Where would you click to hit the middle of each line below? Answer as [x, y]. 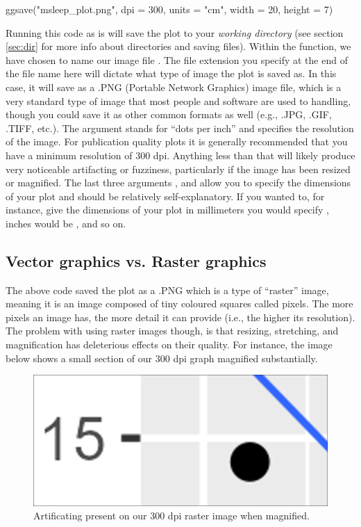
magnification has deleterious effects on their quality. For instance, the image [169, 344]
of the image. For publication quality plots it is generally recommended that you [177, 141]
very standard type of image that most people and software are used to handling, [178, 100]
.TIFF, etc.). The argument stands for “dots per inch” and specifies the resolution [180, 128]
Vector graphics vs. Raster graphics [136, 260]
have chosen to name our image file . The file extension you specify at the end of [177, 59]
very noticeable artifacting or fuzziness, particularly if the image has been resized [178, 169]
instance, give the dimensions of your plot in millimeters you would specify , [167, 210]
